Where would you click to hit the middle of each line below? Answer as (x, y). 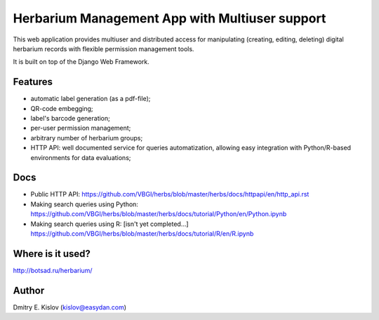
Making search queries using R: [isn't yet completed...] (109, 224)
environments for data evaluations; (81, 157)
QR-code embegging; (62, 108)
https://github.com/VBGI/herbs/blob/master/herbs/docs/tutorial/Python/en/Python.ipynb (159, 214)
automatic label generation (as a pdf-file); (91, 99)
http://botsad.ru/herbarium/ (53, 270)
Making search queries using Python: (84, 204)
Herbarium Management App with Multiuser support (169, 18)
